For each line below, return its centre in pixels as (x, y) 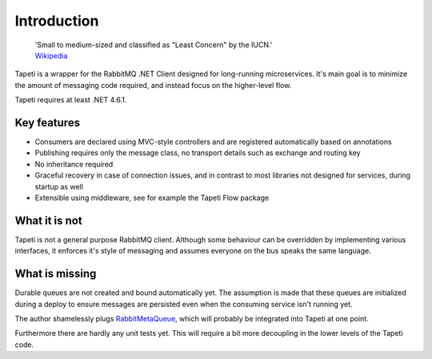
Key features (47, 123)
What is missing (56, 274)
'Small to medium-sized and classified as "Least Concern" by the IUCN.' (154, 45)
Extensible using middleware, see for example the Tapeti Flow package (152, 197)
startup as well (59, 186)
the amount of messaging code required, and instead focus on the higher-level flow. (153, 85)
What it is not (49, 220)
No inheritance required (74, 164)
